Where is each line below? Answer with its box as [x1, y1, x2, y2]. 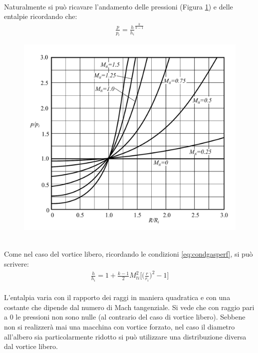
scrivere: [4, 259, 29, 269]
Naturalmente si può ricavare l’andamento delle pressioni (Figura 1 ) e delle [4, 1, 233, 11]
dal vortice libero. [4, 341, 58, 352]
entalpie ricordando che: [4, 11, 77, 21]
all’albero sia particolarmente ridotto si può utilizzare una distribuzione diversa [4, 331, 247, 342]
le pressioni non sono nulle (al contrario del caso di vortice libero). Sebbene [15, 312, 246, 322]
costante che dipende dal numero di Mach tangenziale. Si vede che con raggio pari [4, 302, 255, 312]
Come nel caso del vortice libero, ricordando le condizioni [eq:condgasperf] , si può [4, 249, 253, 259]
